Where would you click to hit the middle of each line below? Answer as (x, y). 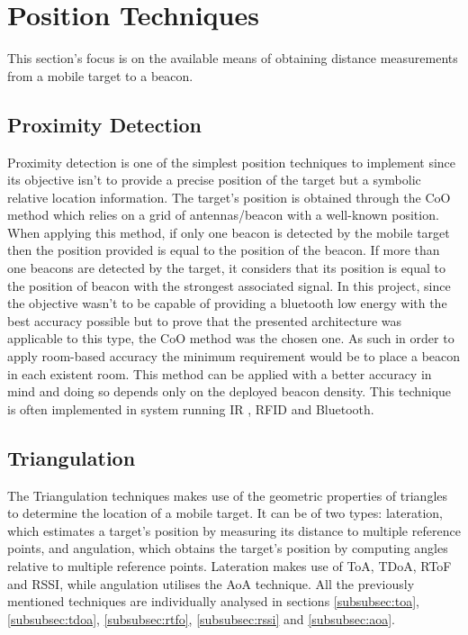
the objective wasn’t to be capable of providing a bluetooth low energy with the (227, 303)
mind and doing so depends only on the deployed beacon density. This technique (229, 391)
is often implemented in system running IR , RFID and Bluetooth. (191, 408)
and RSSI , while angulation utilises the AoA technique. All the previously (211, 583)
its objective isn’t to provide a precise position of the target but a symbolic (214, 180)
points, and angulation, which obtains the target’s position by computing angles (228, 548)
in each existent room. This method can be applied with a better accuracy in (220, 373)
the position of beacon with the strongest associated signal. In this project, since (229, 285)
